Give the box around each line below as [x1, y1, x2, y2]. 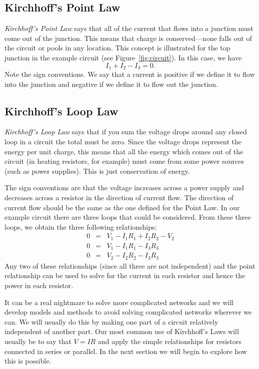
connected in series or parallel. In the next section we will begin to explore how [4, 346, 247, 356]
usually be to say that [4, 336, 71, 346]
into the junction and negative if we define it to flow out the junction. [4, 78, 218, 89]
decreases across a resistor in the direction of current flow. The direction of [4, 192, 234, 202]
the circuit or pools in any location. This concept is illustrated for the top [4, 42, 230, 53]
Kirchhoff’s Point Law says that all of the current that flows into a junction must [4, 23, 253, 33]
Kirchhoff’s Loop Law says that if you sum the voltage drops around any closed [4, 126, 247, 137]
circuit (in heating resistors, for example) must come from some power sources [4, 156, 244, 166]
